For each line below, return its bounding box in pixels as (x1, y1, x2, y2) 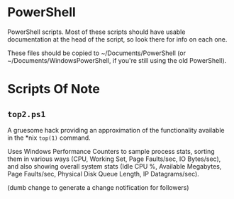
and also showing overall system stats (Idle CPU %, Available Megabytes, (7, 162, 222, 170)
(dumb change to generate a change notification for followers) (7, 183, 189, 191)
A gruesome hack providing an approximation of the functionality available (7, 126, 225, 134)
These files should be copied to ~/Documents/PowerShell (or (7, 49, 186, 57)
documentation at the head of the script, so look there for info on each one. (7, 35, 228, 43)
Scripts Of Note (7, 81, 101, 97)
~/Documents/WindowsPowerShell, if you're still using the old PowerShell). (7, 56, 227, 64)
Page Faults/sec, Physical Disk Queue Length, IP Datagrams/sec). (7, 169, 200, 178)
